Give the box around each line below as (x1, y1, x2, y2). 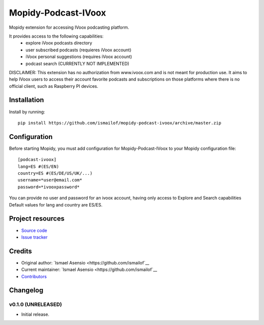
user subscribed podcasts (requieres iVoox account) (25, 47, 132, 53)
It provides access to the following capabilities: (9, 33, 104, 39)
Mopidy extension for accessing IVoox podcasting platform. (9, 24, 130, 30)
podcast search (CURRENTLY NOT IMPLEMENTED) (25, 61, 130, 66)
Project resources (9, 215, 65, 223)
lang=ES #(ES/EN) (18, 163, 59, 169)
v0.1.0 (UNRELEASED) (9, 301, 62, 308)
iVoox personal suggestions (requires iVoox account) (25, 54, 132, 60)
